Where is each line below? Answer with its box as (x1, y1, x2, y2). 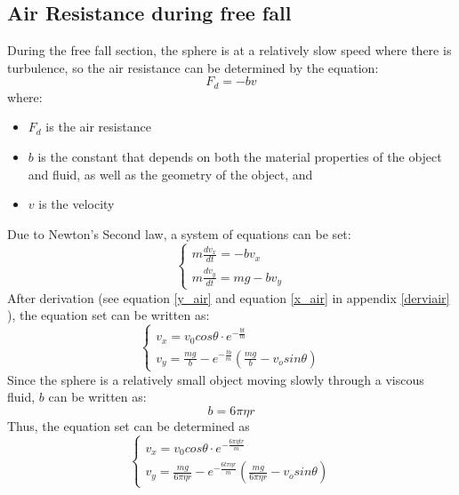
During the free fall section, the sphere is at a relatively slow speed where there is (7, 41, 452, 60)
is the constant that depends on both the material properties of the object (37, 148, 442, 166)
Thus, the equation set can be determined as (7, 416, 250, 435)
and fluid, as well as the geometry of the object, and (28, 164, 313, 183)
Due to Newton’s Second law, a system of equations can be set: (7, 224, 351, 243)
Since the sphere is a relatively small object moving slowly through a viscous (7, 370, 424, 388)
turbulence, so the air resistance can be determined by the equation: (7, 58, 379, 76)
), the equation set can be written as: (7, 306, 210, 324)
